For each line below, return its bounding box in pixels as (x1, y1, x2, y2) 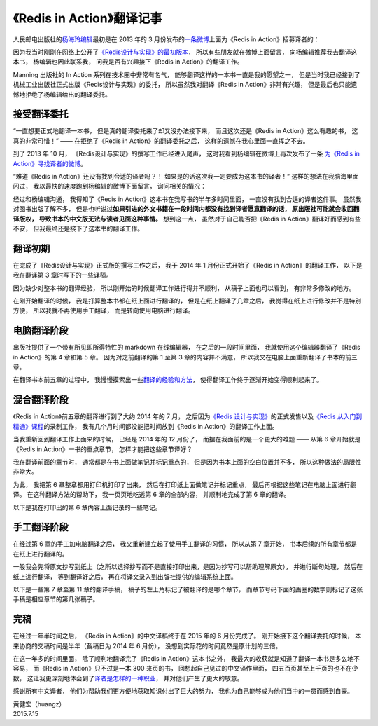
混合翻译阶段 (13, 394, 69, 406)
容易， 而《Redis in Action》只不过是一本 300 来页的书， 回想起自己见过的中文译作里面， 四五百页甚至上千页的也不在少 (13, 664, 358, 673)
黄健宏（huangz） (13, 699, 66, 708)
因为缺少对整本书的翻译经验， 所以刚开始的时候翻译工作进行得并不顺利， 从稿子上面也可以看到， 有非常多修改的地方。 (13, 284, 356, 292)
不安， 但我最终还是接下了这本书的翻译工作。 (13, 224, 143, 233)
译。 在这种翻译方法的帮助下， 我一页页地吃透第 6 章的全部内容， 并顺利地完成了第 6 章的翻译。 (13, 491, 290, 499)
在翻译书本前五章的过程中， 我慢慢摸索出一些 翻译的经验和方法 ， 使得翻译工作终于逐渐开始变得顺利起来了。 (13, 376, 323, 384)
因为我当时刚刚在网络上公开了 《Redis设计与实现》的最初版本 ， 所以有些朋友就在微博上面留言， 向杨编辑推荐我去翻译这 (13, 48, 358, 56)
